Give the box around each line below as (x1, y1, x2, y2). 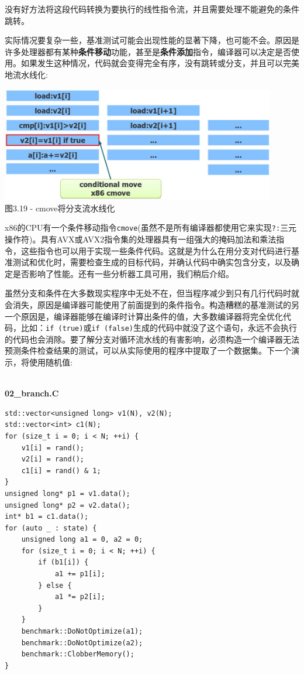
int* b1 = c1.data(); (5, 512, 89, 521)
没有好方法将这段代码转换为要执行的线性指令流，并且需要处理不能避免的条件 (5, 3, 299, 15)
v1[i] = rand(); (21, 443, 85, 452)
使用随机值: (29, 355, 72, 368)
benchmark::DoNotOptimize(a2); (21, 638, 143, 647)
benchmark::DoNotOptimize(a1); (21, 627, 143, 636)
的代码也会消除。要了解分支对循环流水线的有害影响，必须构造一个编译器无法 (5, 333, 299, 345)
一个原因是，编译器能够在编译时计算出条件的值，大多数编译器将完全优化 (5, 310, 283, 322)
